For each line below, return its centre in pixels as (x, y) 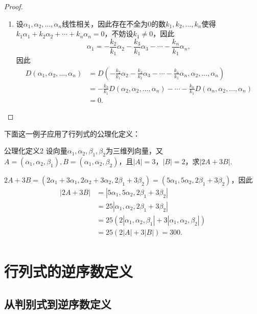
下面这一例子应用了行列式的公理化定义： (72, 133)
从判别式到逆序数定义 (58, 304)
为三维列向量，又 (134, 151)
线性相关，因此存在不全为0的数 (114, 23)
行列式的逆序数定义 (69, 271)
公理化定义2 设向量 (36, 151)
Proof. (14, 6)
